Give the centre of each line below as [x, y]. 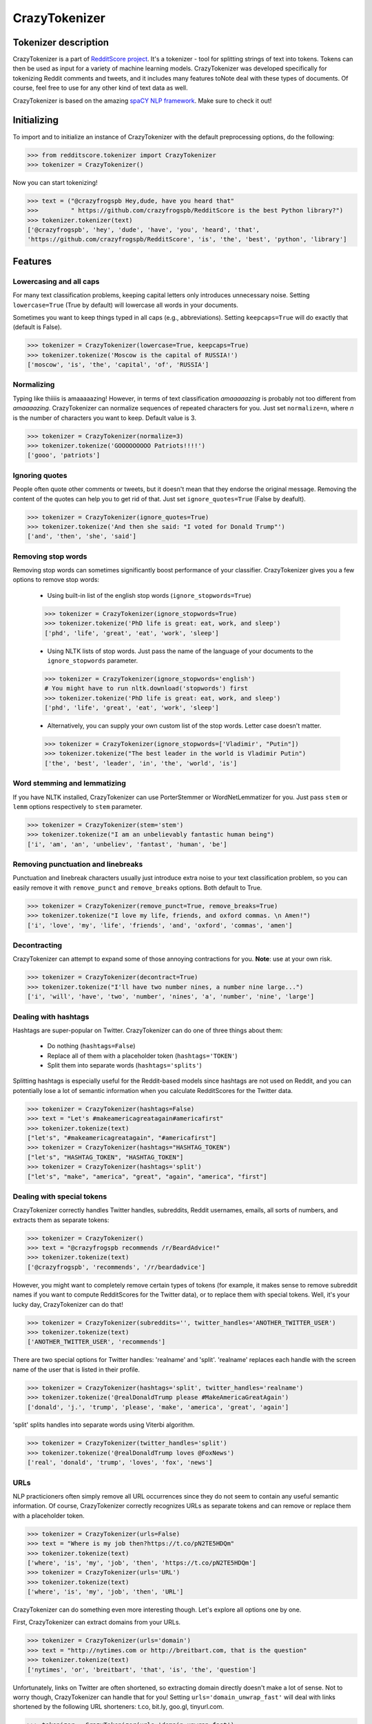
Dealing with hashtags [51, 1016]
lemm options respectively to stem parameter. [77, 806]
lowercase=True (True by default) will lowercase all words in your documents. [126, 305]
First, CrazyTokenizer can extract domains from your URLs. [97, 1622]
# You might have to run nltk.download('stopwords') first [146, 689]
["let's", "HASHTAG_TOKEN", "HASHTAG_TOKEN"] [105, 1157]
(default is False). [37, 327]
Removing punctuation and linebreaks [78, 864]
